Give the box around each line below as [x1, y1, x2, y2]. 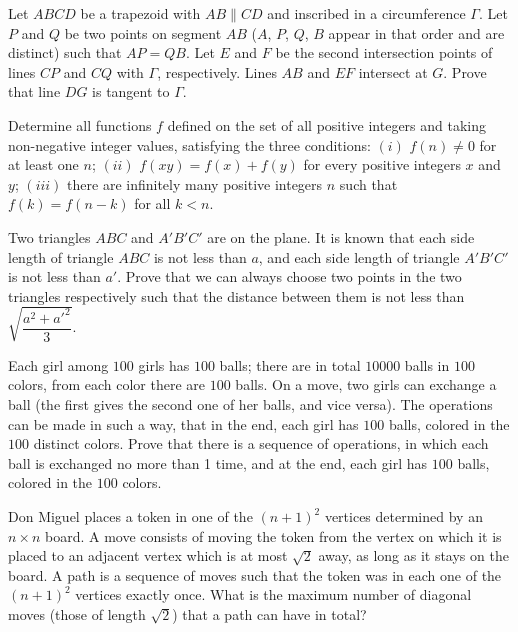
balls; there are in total [219, 354, 361, 375]
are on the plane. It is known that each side [207, 226, 475, 247]
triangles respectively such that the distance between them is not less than [8, 285, 465, 306]
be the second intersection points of [275, 42, 493, 63]
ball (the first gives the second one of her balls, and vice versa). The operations [8, 394, 493, 415]
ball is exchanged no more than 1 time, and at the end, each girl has [8, 452, 428, 473]
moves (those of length [8, 603, 146, 624]
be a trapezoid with [80, 3, 201, 23]
